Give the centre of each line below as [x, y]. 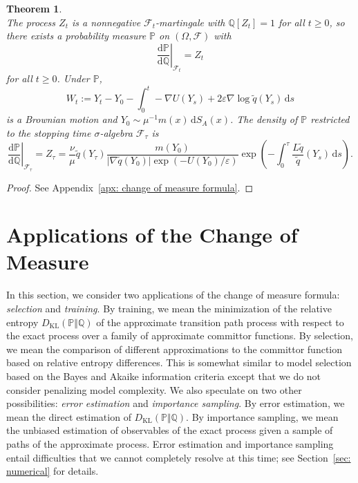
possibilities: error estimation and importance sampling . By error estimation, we [176, 403]
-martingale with [190, 22]
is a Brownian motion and [62, 119]
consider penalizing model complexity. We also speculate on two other [154, 389]
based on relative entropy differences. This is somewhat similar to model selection [179, 362]
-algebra [116, 132]
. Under [73, 78]
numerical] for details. [53, 471]
